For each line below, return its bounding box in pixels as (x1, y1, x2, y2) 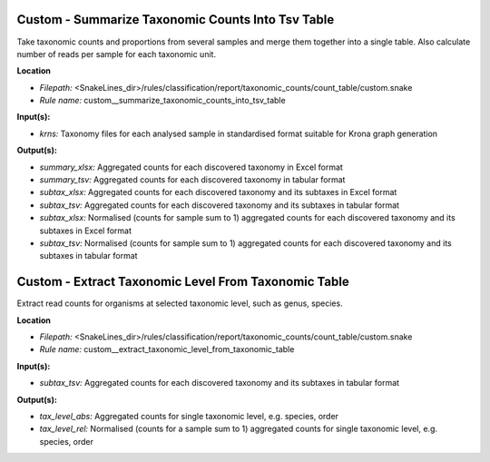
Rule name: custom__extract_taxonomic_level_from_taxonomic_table (39, 344, 295, 355)
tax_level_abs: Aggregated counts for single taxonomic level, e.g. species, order (39, 411, 339, 422)
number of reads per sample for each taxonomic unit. (16, 48, 217, 59)
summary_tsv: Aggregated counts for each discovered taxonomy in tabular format (39, 174, 346, 185)
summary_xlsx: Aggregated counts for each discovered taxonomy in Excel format (39, 162, 344, 172)
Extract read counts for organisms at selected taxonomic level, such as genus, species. (16, 298, 344, 309)
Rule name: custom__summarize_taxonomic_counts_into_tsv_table (39, 95, 286, 106)
